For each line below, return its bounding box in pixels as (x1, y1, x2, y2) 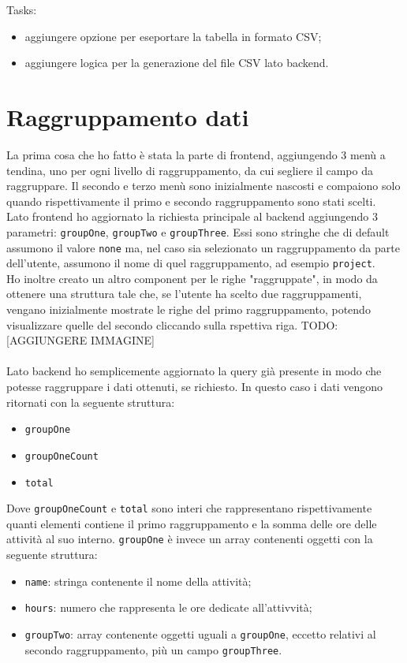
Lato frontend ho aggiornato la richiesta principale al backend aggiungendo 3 (6, 208, 379, 225)
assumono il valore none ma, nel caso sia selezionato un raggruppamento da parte (6, 239, 400, 255)
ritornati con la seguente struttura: (6, 393, 175, 410)
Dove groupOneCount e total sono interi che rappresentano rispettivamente (6, 500, 372, 516)
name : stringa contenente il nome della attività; (24, 572, 252, 589)
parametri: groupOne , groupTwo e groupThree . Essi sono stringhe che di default (6, 223, 390, 240)
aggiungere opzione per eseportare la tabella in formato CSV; (24, 28, 322, 44)
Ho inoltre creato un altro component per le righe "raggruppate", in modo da (6, 270, 378, 286)
